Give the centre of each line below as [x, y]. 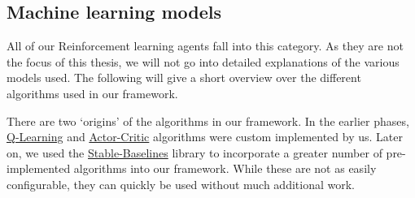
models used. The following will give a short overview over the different [184, 77]
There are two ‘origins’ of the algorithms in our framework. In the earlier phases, [208, 121]
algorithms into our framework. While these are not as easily [225, 168]
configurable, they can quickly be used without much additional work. [181, 184]
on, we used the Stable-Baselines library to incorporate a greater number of [194, 152]
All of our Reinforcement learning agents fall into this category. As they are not [205, 46]
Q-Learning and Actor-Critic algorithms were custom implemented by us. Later [205, 137]
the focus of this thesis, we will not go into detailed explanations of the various [203, 61]
